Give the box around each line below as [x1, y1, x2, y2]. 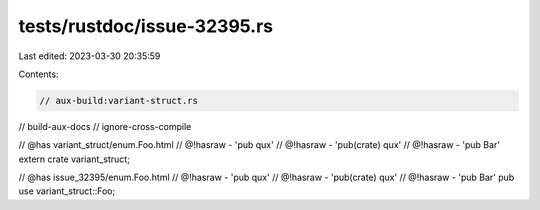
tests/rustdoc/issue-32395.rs [18, 15, 274, 37]
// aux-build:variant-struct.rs [39, 95, 199, 106]
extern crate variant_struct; [18, 153, 130, 165]
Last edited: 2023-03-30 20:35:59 [18, 50, 161, 62]
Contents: [18, 68, 59, 80]
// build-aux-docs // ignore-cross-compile [18, 120, 192, 132]
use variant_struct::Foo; [18, 185, 116, 197]
